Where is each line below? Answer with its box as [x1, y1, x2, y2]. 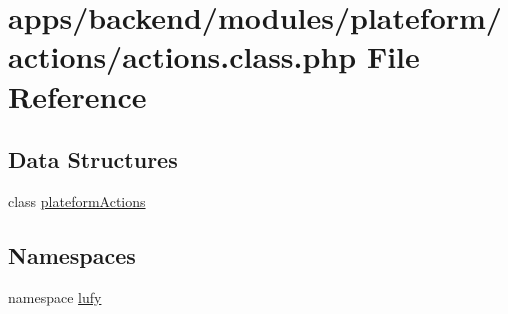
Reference [8, 75, 147, 116]
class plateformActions [8, 190, 146, 211]
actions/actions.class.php [8, 36, 357, 77]
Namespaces [8, 239, 136, 270]
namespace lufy [8, 286, 102, 307]
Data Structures [8, 144, 178, 175]
